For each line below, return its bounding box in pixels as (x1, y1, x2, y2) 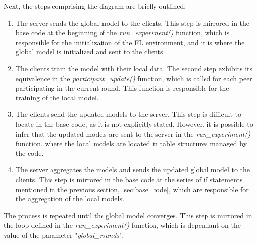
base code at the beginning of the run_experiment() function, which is (15, 27, 230, 38)
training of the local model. (15, 92, 99, 102)
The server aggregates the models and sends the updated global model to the (15, 164, 250, 175)
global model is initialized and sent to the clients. (15, 47, 165, 57)
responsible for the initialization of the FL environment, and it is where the (15, 37, 245, 47)
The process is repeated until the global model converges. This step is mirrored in (4, 210, 252, 220)
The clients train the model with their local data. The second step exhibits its (15, 63, 253, 73)
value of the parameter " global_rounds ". (4, 229, 124, 240)
